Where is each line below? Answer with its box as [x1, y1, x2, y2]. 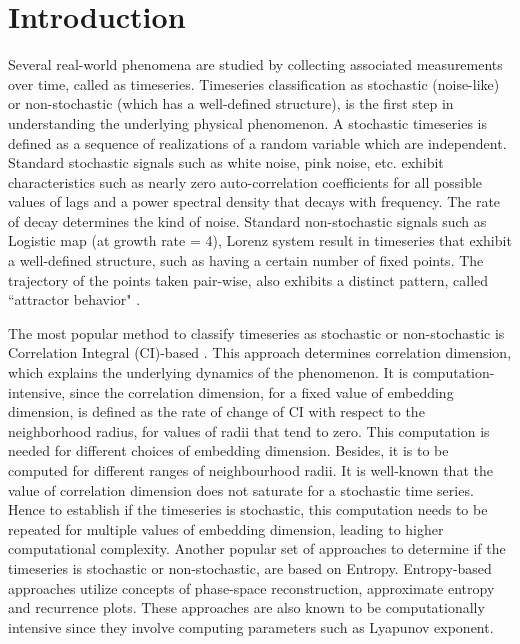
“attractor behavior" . [8, 289, 141, 310]
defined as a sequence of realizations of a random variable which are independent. [8, 132, 507, 153]
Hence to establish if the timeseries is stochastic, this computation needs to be [8, 499, 488, 520]
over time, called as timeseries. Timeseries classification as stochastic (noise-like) [8, 73, 500, 94]
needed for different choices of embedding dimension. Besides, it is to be [8, 440, 449, 461]
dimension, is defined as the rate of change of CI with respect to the [8, 401, 425, 422]
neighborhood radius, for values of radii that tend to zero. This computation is [8, 420, 490, 441]
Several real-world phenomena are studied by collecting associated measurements [8, 54, 503, 75]
